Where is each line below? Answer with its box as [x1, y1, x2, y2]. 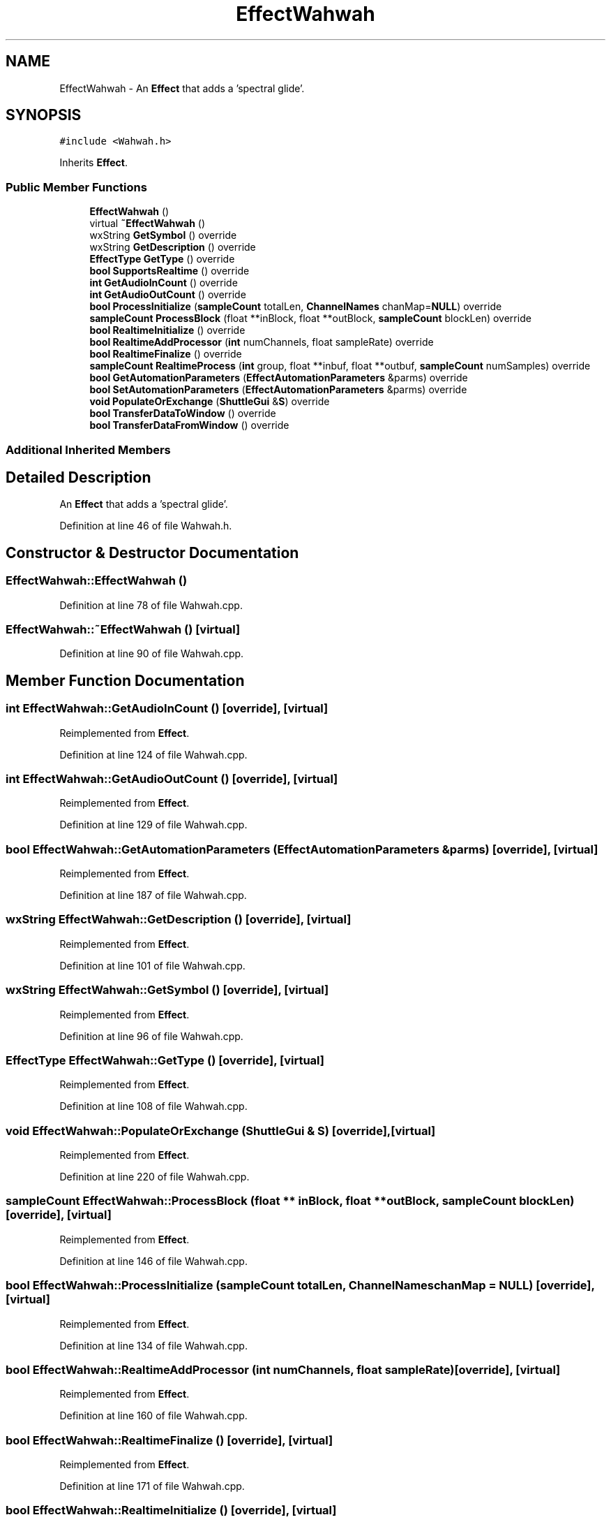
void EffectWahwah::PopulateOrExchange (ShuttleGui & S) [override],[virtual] [6, 1123, 436, 1138]
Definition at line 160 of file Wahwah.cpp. [59, 1410, 248, 1422]
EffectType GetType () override [89, 253, 235, 265]
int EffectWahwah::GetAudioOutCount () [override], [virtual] [6, 771, 338, 786]
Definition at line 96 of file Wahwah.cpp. [59, 1030, 243, 1042]
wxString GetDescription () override [89, 241, 256, 254]
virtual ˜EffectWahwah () [89, 217, 206, 230]
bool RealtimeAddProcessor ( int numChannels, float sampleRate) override [89, 336, 434, 349]
